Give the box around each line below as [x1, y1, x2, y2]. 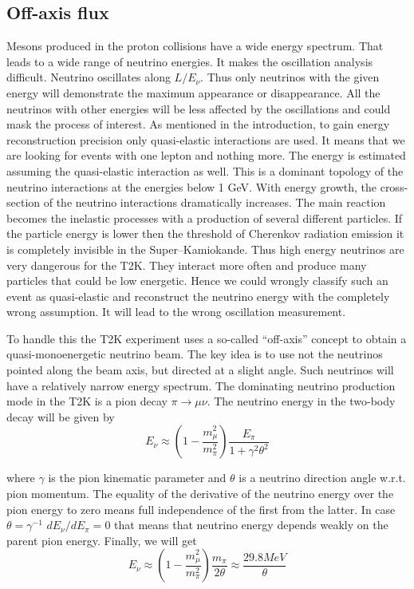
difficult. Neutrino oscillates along [6, 69, 171, 85]
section [6, 194, 41, 211]
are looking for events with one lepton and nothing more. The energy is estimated [6, 147, 406, 164]
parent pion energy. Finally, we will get [6, 532, 197, 548]
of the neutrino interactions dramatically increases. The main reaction [43, 194, 386, 211]
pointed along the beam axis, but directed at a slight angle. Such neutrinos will [6, 362, 394, 378]
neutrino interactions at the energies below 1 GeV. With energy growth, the [6, 178, 377, 195]
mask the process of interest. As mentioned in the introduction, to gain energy [6, 116, 390, 132]
